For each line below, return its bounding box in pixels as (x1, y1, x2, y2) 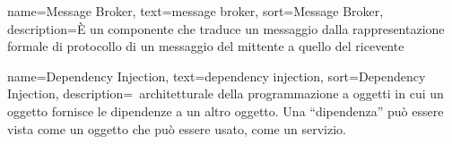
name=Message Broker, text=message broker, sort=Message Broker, (7, 2, 384, 20)
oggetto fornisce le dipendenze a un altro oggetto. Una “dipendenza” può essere (7, 101, 444, 120)
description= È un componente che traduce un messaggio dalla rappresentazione (7, 19, 445, 38)
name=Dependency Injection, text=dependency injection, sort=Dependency (7, 66, 426, 85)
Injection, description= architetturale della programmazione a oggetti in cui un (7, 84, 444, 103)
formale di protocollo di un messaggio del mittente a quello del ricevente (7, 37, 404, 55)
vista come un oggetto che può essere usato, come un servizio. (7, 119, 346, 138)
